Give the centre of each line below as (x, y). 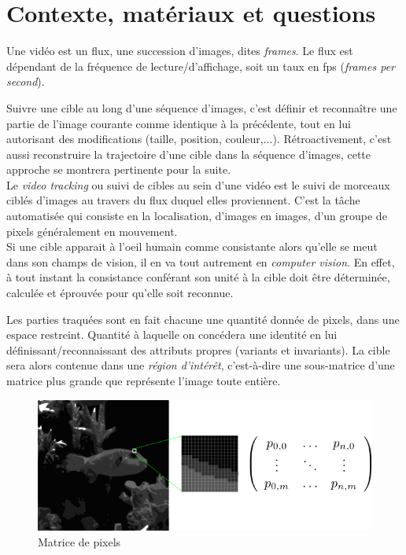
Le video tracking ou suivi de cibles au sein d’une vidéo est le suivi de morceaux (198, 184)
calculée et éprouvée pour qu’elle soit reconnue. (120, 293)
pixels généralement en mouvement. (92, 231)
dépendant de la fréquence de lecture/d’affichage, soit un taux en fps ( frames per (201, 66)
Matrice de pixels (79, 541)
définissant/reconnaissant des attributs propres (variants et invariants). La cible (198, 349)
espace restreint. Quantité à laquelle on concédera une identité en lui (172, 334)
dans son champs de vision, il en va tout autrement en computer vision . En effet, (201, 261)
